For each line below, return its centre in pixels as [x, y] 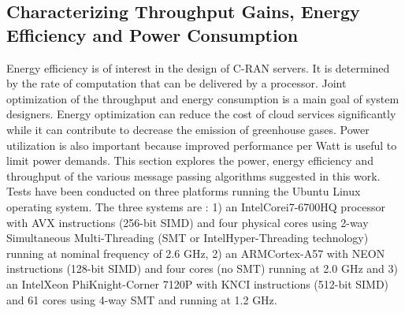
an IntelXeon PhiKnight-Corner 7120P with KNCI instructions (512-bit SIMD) [198, 283]
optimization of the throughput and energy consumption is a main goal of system [203, 98]
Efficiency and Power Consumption [152, 34]
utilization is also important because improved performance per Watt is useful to [202, 145]
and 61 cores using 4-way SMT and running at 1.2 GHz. [142, 299]
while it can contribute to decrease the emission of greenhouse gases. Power [188, 129]
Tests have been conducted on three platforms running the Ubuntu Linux [184, 191]
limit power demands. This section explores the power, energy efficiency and [190, 160]
